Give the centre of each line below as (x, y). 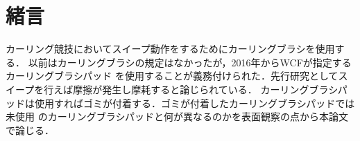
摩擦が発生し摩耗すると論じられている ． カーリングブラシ (205, 89)
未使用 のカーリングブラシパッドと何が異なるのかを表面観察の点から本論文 (177, 116)
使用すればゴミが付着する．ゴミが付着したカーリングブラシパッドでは (195, 103)
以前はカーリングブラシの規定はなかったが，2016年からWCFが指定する (190, 62)
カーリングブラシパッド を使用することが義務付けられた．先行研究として (172, 76)
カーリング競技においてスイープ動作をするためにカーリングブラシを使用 (170, 49)
